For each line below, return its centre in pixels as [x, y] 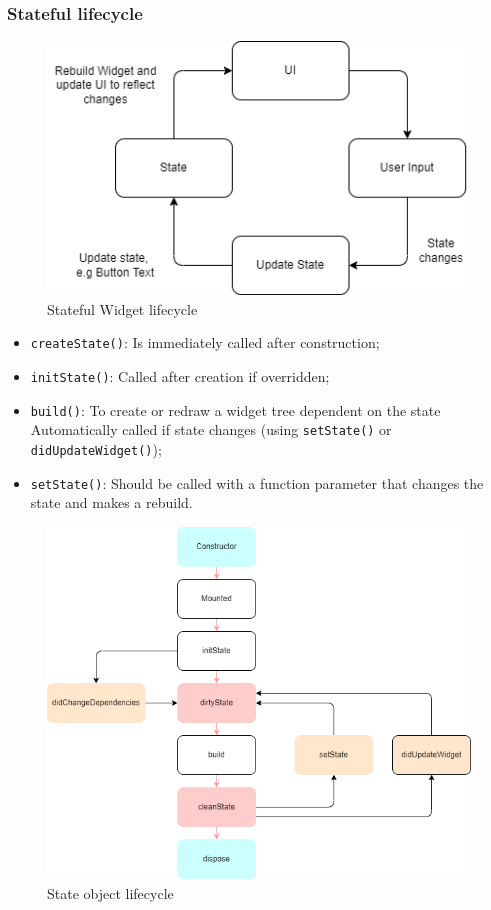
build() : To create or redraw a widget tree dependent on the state [235, 409]
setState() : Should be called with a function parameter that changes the [257, 482]
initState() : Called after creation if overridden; [180, 375]
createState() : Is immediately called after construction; [205, 342]
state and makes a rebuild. [111, 502]
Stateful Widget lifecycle [122, 308]
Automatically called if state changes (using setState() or [211, 429]
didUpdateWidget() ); [96, 448]
